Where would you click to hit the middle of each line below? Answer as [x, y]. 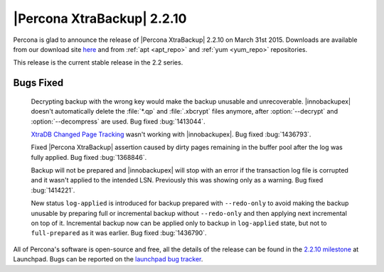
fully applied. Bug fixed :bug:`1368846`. [89, 157]
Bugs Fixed [38, 83]
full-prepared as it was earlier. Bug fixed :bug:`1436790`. [119, 233]
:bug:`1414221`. [53, 190]
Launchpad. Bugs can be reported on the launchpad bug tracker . [108, 259]
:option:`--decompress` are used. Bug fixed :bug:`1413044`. [118, 121]
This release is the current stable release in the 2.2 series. [98, 62]
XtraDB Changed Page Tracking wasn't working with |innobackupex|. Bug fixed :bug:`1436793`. [171, 134]
